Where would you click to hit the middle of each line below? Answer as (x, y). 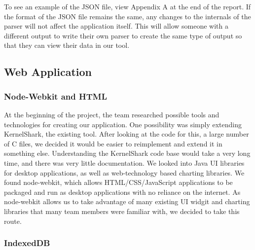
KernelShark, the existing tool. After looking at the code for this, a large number (127, 134)
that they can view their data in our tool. (67, 45)
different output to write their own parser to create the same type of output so (123, 35)
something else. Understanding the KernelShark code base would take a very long (127, 153)
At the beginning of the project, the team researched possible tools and (112, 114)
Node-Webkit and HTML (55, 96)
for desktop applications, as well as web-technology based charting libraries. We (124, 172)
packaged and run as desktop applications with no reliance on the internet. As (122, 192)
